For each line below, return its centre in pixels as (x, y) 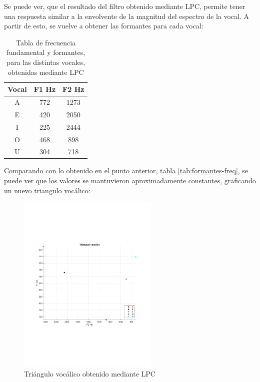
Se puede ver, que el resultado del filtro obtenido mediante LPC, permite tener (125, 6)
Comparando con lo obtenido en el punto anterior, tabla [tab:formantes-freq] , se (126, 171)
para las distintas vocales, (46, 62)
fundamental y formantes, (46, 52)
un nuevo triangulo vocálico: (47, 190)
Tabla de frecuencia (46, 42)
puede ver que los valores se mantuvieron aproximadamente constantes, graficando (130, 181)
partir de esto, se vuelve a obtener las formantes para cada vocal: (104, 26)
